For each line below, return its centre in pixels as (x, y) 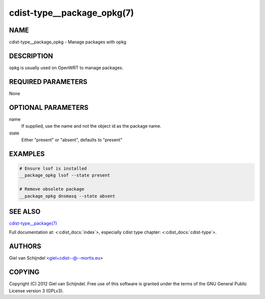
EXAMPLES (27, 154)
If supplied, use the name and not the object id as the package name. (91, 126)
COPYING (24, 272)
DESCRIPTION (31, 56)
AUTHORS (25, 246)
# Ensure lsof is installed (53, 168)
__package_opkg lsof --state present (65, 175)
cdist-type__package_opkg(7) (72, 13)
